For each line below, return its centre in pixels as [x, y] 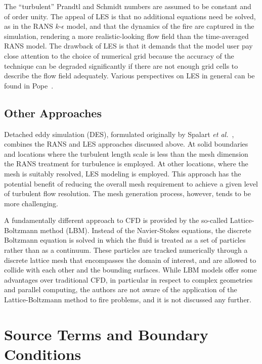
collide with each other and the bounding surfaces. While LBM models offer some [130, 270]
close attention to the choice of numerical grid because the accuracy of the [119, 55]
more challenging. [31, 203]
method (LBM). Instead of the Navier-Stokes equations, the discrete [146, 230]
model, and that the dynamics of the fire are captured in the [160, 26]
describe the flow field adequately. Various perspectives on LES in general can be [129, 76]
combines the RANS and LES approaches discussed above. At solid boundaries [126, 144]
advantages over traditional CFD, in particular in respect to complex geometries [128, 279]
